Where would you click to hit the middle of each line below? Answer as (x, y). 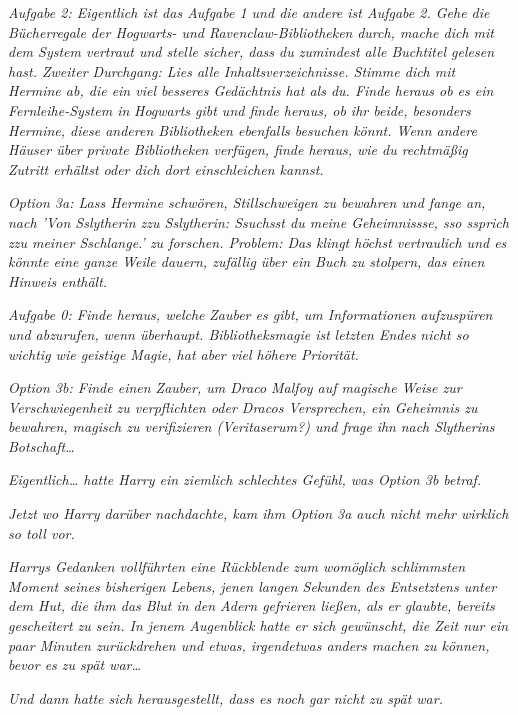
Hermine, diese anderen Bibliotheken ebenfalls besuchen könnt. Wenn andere (242, 129)
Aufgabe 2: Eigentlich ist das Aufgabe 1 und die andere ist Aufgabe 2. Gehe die (249, 12)
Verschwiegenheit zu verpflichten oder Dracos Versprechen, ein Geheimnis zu (243, 406)
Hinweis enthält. (58, 280)
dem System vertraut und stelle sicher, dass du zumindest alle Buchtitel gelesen (251, 51)
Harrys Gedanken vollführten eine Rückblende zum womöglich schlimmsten (237, 566)
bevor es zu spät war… (75, 664)
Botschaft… (41, 445)
